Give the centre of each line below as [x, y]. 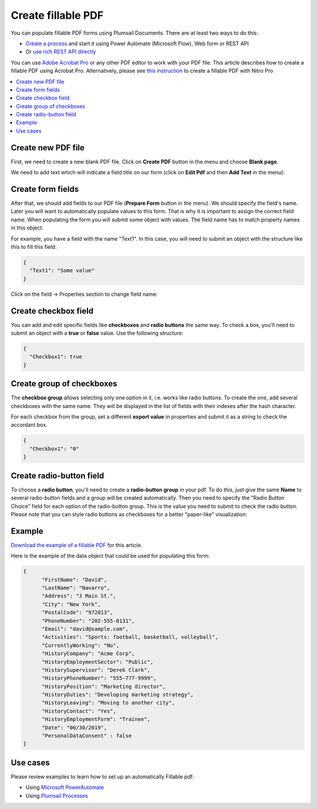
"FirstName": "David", [75, 579]
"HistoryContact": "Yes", [79, 711]
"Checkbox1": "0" [54, 449]
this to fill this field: [34, 247]
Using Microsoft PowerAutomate [65, 787]
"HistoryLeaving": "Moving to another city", [109, 703]
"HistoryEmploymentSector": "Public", [98, 662]
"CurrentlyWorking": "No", [81, 645]
